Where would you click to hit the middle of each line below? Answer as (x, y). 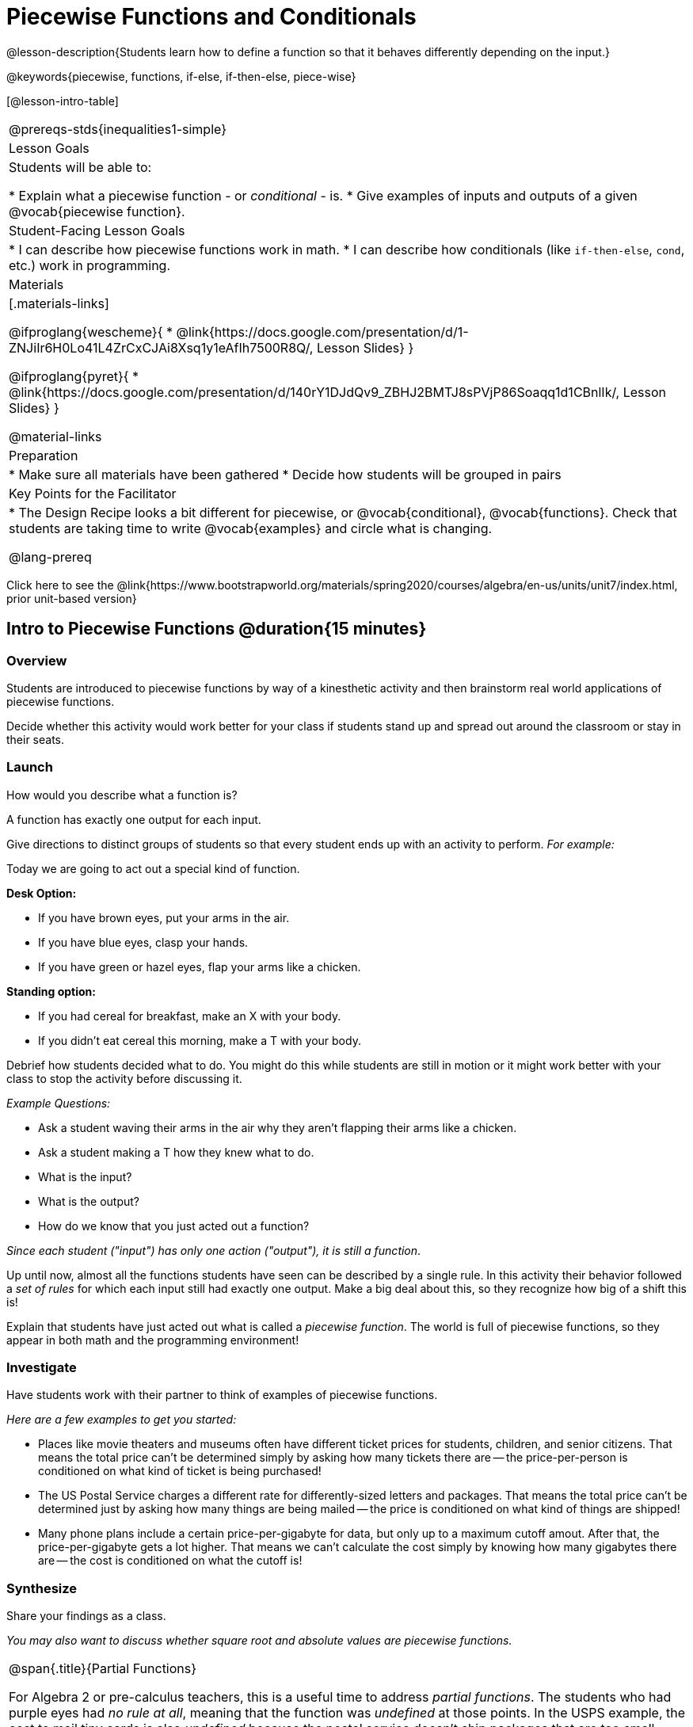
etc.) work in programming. (90, 265)
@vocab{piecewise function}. (97, 211)
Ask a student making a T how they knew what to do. (176, 1152)
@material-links (55, 436)
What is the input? (85, 1176)
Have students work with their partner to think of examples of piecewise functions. (222, 1395)
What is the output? (89, 1201)
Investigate (42, 1368)
